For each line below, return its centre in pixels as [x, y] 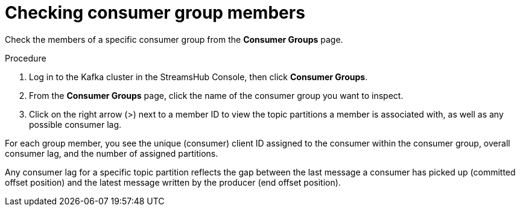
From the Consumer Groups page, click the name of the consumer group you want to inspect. [216, 95]
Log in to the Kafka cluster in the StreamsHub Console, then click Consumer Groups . [198, 77]
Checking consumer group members [155, 13]
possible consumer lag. [75, 124]
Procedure [26, 58]
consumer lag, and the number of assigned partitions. [112, 153]
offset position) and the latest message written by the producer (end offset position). [173, 182]
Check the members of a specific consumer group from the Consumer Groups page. [174, 39]
